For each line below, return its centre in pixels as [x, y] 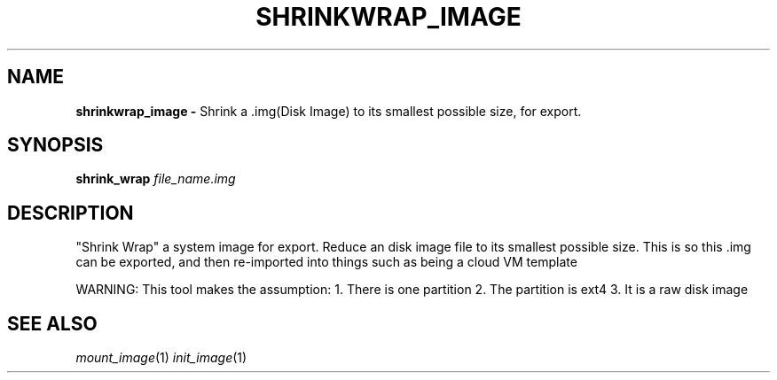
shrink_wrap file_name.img [156, 179]
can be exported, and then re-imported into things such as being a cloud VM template [326, 262]
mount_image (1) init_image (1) [161, 358]
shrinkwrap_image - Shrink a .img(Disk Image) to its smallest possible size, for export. [329, 111]
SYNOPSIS [55, 145]
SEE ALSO [52, 323]
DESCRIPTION [71, 213]
